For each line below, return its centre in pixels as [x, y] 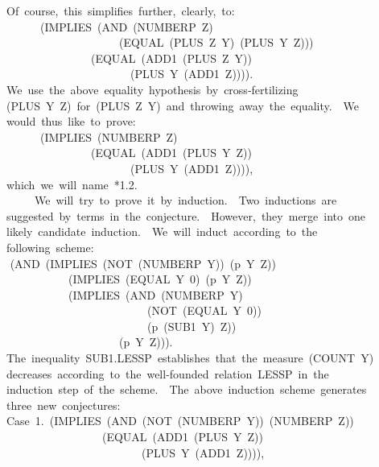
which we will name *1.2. [72, 184]
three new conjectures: [63, 405]
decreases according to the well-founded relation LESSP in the [167, 373]
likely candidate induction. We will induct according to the [162, 231]
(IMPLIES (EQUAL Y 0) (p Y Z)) [160, 279]
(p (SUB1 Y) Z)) [192, 326]
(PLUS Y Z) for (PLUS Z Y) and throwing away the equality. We [183, 105]
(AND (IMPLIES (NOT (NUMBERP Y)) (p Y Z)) [143, 263]
